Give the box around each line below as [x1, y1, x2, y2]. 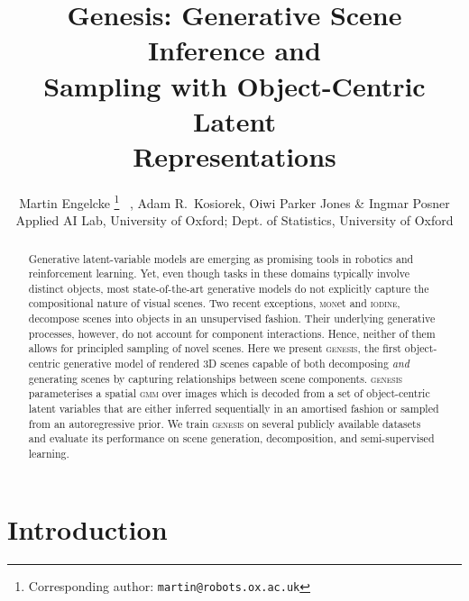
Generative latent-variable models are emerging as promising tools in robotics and [28, 250, 414, 266]
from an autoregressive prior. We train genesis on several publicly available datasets [28, 415, 421, 431]
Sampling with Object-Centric [43, 67, 426, 104]
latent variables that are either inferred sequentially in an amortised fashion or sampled [28, 401, 439, 416]
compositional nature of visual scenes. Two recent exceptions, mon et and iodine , [28, 296, 400, 311]
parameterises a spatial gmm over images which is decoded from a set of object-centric [28, 386, 430, 401]
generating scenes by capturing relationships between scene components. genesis [28, 370, 403, 386]
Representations [133, 137, 336, 174]
